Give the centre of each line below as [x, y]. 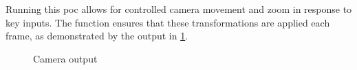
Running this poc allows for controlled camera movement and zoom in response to [179, 9]
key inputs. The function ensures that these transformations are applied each [168, 22]
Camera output [65, 58]
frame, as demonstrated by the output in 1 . [97, 36]
